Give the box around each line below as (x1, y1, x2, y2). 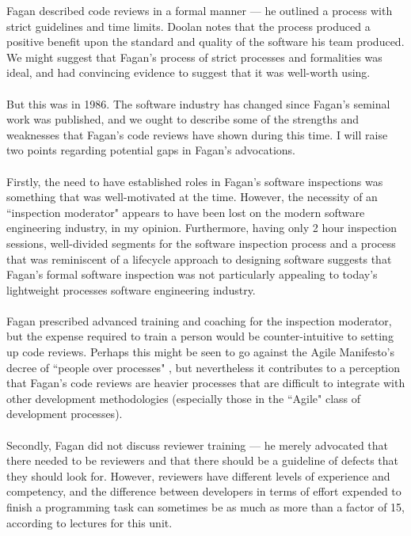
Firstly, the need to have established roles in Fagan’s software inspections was (6, 173, 383, 189)
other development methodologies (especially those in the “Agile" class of (6, 390, 361, 406)
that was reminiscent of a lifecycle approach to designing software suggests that (6, 250, 392, 267)
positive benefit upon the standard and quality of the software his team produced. (6, 33, 405, 50)
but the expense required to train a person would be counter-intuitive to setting (6, 328, 394, 344)
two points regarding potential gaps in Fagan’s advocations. (6, 142, 296, 158)
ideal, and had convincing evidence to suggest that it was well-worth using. (6, 64, 371, 81)
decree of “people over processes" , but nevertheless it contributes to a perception (6, 359, 401, 375)
